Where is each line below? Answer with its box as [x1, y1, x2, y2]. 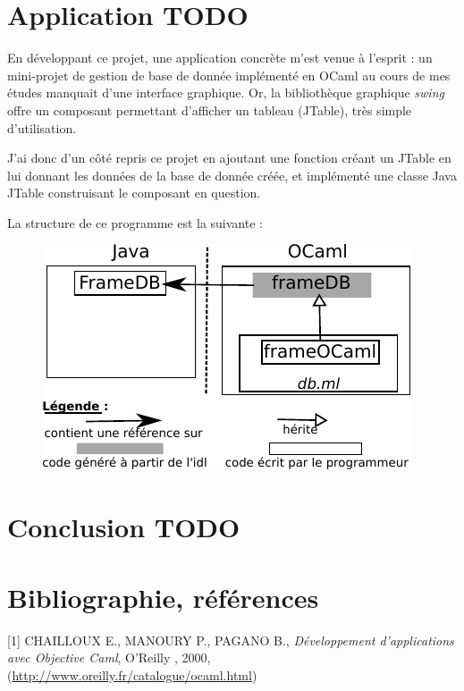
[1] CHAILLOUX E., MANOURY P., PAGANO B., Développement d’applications [7, 630, 454, 649]
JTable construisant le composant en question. [7, 183, 261, 202]
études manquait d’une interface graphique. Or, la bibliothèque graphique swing [7, 83, 444, 102]
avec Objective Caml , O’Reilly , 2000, [7, 648, 211, 667]
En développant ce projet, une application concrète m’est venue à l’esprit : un [7, 48, 433, 67]
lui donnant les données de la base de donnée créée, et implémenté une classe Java [7, 165, 457, 184]
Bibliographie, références [7, 578, 319, 615]
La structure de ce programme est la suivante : [7, 213, 263, 232]
